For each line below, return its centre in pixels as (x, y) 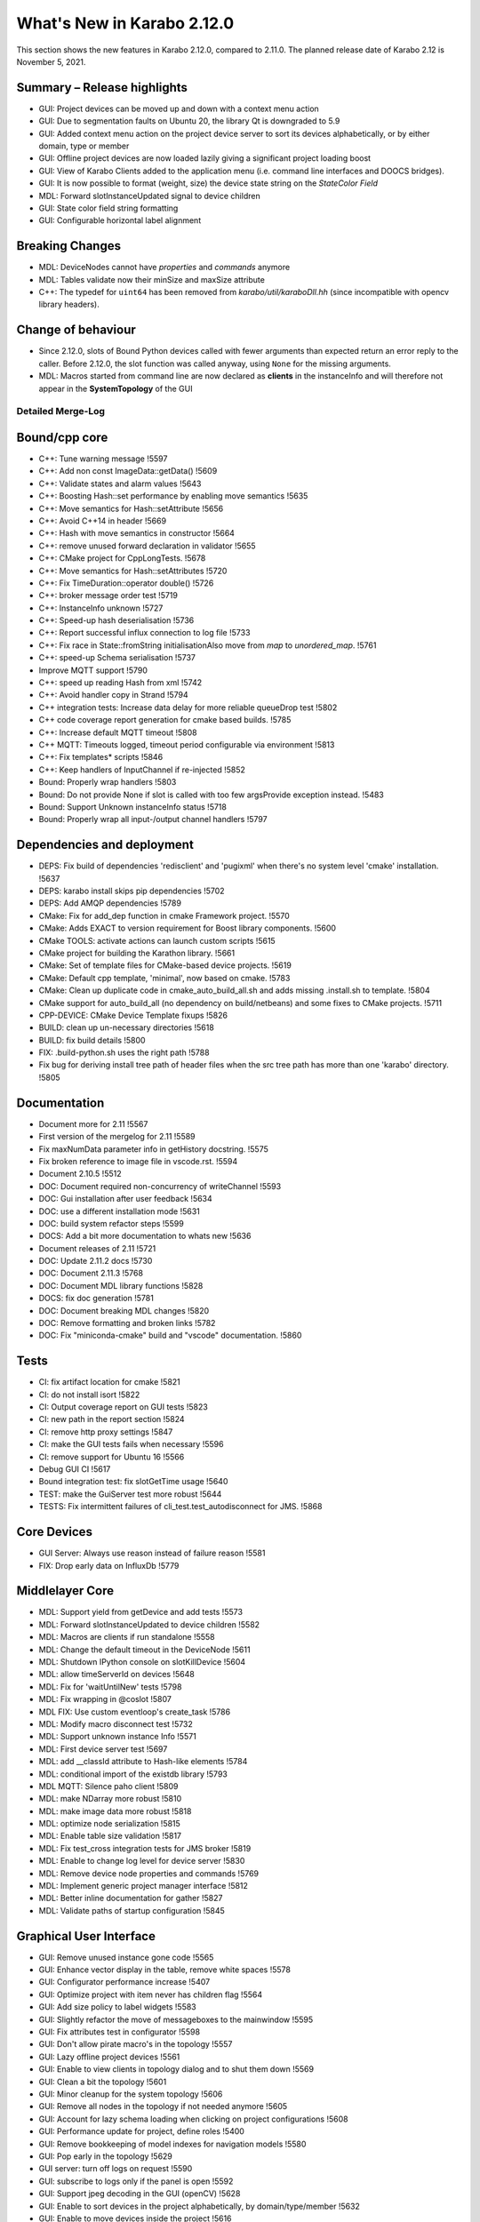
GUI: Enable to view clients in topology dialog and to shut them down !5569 (176, 2069)
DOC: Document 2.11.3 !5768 (91, 1273)
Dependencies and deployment (105, 845)
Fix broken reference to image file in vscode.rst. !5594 (138, 1161)
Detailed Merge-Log (61, 412)
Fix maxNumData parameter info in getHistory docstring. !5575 (153, 1149)
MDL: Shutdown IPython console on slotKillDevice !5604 (142, 1661)
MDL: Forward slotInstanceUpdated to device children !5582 (149, 1624)
